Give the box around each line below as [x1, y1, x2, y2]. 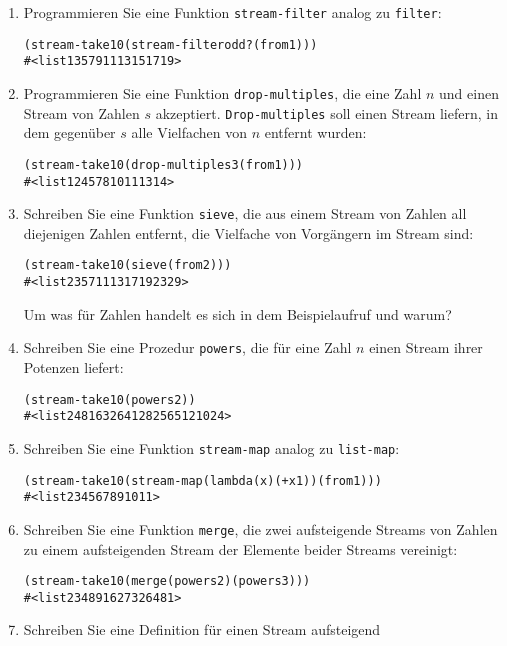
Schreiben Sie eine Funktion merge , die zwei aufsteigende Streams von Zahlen [23, 518, 498, 539]
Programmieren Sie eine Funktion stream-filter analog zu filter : [23, 2, 442, 22]
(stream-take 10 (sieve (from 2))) [23, 258, 232, 273]
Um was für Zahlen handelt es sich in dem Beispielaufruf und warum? [23, 303, 452, 324]
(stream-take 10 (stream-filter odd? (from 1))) [23, 37, 318, 52]
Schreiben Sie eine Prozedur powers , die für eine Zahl [23, 337, 352, 358]
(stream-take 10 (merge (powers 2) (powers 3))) [23, 574, 311, 589]
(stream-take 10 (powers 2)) [23, 392, 196, 407]
